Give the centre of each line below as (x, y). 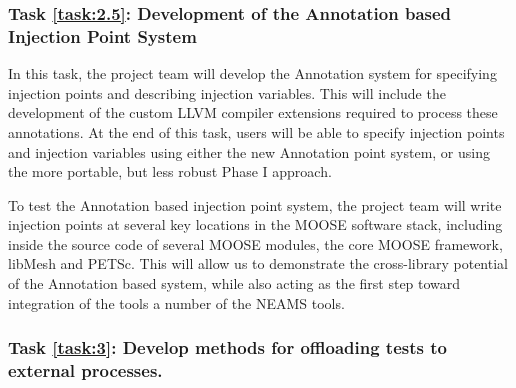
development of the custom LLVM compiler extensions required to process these (253, 112)
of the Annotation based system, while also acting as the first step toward (234, 283)
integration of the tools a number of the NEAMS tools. (176, 302)
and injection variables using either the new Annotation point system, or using (249, 151)
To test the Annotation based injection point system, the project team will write (255, 204)
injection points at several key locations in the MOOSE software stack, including (255, 224)
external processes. (85, 370)
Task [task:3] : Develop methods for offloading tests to (227, 347)
